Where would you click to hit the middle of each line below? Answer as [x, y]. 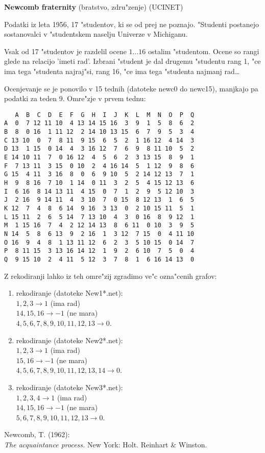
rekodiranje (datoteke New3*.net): [69, 387]
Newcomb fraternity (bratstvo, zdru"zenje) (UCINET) [94, 7]
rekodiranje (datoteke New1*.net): [69, 293]
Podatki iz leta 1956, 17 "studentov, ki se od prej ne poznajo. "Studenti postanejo [132, 24]
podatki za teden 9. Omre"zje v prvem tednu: [75, 98]
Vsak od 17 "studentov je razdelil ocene [65, 51]
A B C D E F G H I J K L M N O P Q [105, 115]
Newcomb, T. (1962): [37, 434]
